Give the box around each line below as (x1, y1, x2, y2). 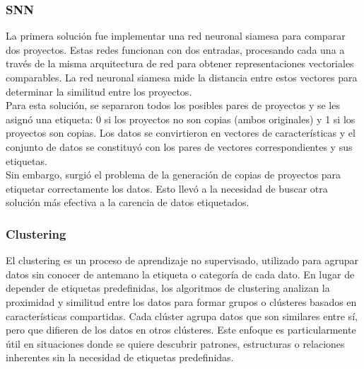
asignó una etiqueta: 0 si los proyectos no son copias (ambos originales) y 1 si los (6, 111, 356, 126)
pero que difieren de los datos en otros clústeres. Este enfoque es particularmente (6, 322, 356, 337)
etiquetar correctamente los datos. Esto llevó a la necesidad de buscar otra (6, 181, 328, 195)
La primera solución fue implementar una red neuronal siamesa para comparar (6, 28, 346, 43)
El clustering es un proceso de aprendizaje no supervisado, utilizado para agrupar (6, 253, 359, 268)
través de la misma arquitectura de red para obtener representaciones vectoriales (6, 56, 354, 71)
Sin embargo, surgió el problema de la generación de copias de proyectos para (6, 167, 341, 182)
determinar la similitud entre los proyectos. (6, 84, 192, 98)
